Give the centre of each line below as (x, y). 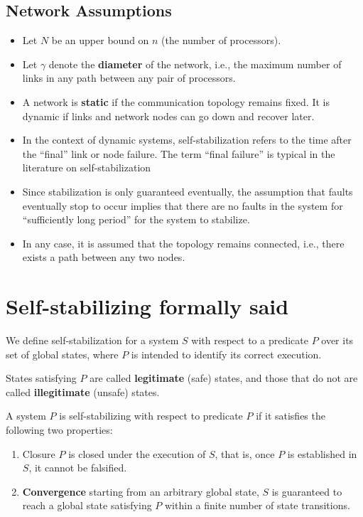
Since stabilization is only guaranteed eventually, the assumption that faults (188, 191)
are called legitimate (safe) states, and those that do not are (224, 378)
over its (337, 340)
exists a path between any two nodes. (104, 257)
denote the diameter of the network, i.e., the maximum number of (195, 64)
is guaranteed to (307, 491)
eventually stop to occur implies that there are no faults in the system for (183, 205)
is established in (322, 453)
